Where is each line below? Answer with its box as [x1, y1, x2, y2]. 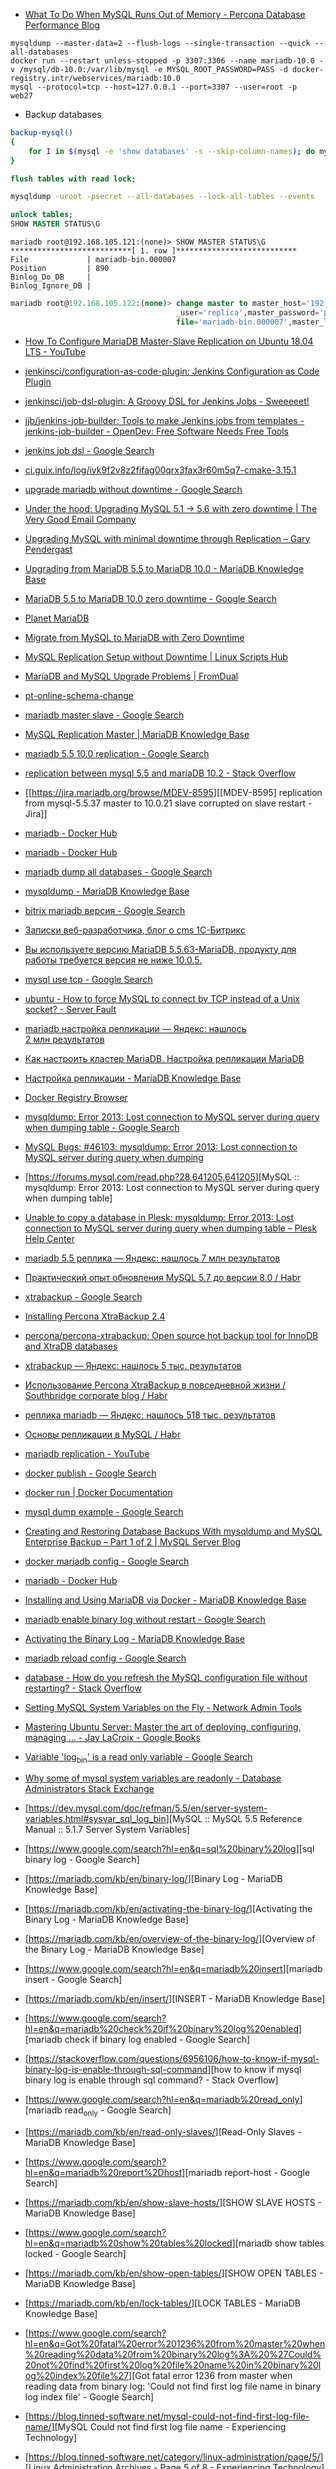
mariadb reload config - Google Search [24, 1652, 187, 1664]
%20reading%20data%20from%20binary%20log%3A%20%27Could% [24, 2349, 322, 2361]
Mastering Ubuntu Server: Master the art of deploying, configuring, [24, 1720, 302, 1733]
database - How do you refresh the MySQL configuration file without [24, 1671, 308, 1683]
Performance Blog [24, 19, 100, 31]
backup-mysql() [10, 128, 74, 138]
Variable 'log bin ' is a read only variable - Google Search [24, 1750, 253, 1765]
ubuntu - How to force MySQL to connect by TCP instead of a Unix [24, 992, 300, 1004]
